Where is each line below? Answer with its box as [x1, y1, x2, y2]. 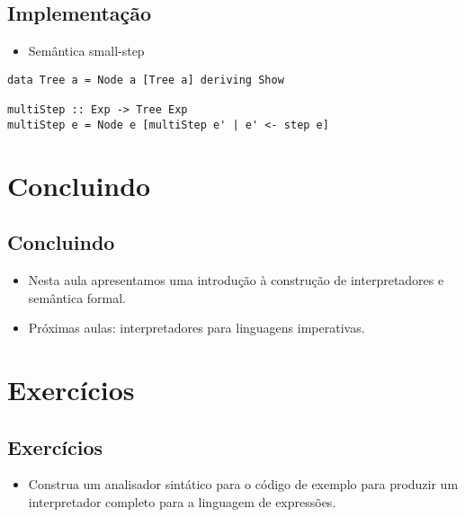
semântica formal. [28, 288, 127, 307]
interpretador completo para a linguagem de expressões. [28, 492, 336, 511]
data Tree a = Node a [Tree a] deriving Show [7, 73, 284, 86]
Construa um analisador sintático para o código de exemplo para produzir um [28, 475, 459, 494]
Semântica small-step [28, 41, 145, 60]
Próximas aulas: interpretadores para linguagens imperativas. [28, 318, 365, 337]
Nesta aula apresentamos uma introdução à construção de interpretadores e [28, 271, 444, 289]
